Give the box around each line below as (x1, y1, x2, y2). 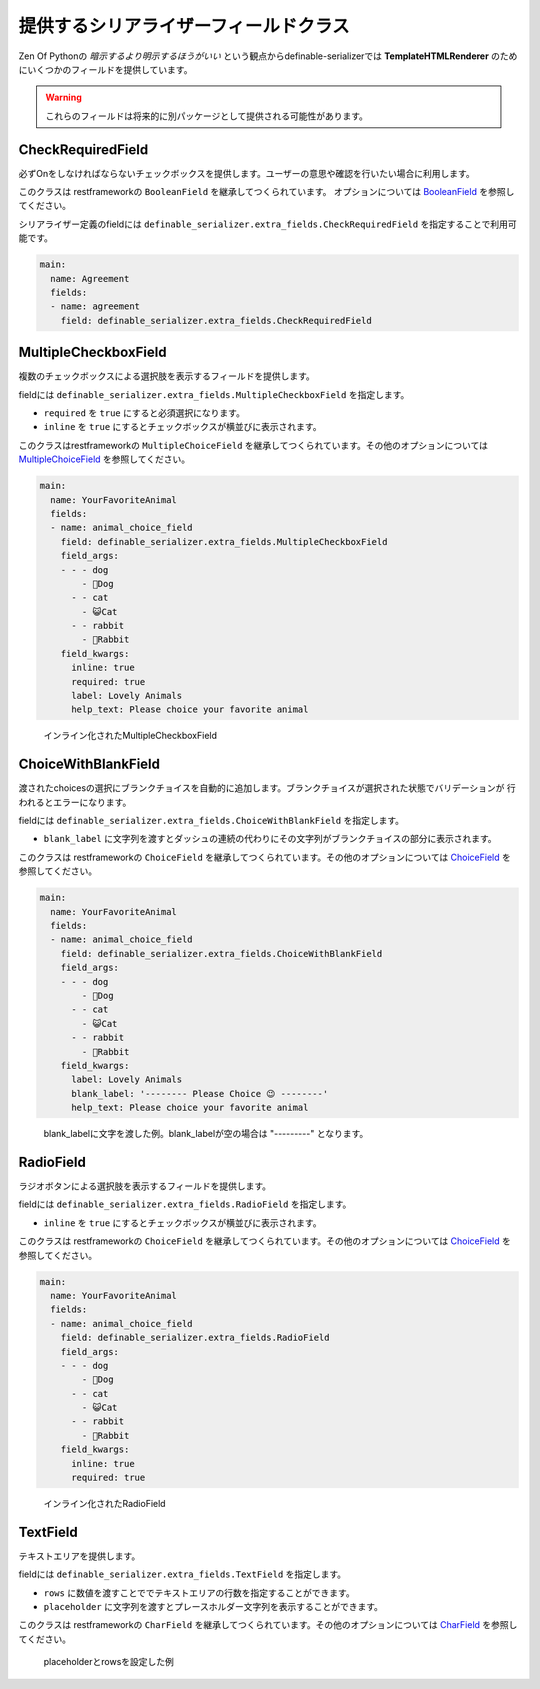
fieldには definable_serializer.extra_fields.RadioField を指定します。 (18, 1198, 352, 1210)
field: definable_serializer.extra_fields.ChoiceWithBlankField (60, 948, 383, 959)
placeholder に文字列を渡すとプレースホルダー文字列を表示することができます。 (43, 1601, 384, 1613)
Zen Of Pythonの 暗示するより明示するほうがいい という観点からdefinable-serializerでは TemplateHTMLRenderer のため (18, 50, 518, 62)
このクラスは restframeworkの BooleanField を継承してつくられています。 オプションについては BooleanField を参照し (18, 186, 515, 198)
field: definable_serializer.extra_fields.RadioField (60, 1332, 330, 1344)
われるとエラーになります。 (18, 796, 132, 808)
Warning (45, 91, 82, 104)
